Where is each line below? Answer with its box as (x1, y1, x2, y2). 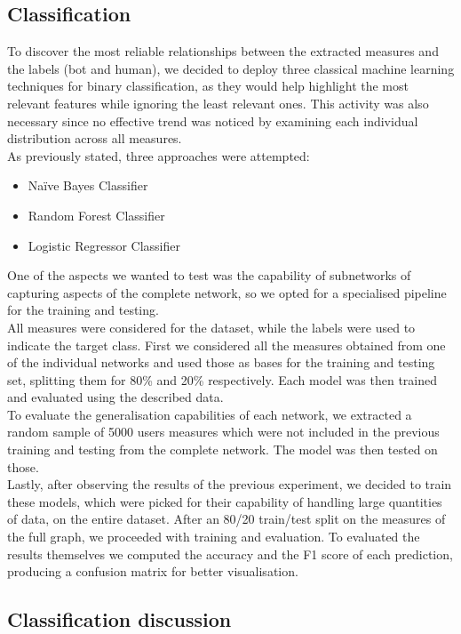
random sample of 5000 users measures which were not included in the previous (7, 422, 440, 441)
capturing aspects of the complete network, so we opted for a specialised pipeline (7, 283, 447, 301)
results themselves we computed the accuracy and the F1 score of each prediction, (7, 544, 453, 563)
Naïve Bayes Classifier (28, 176, 148, 195)
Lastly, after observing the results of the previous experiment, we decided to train (7, 475, 452, 494)
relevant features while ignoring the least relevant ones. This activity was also (7, 93, 429, 112)
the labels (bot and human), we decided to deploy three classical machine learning (7, 59, 455, 77)
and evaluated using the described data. (7, 388, 224, 406)
